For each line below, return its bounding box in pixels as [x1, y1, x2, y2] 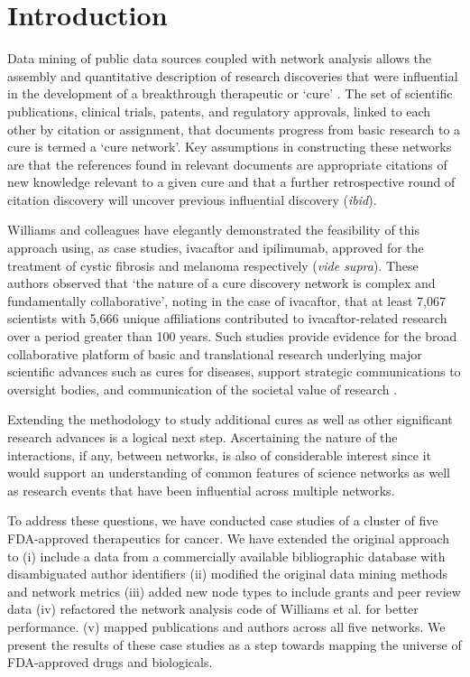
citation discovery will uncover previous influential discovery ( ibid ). [7, 190, 377, 209]
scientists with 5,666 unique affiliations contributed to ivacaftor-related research [7, 309, 447, 328]
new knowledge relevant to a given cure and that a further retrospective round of [7, 172, 456, 191]
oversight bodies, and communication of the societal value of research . [7, 379, 398, 398]
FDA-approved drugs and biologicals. [7, 653, 213, 672]
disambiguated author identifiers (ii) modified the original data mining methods [7, 564, 448, 583]
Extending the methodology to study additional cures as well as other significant [7, 410, 453, 429]
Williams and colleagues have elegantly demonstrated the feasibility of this [7, 220, 419, 239]
